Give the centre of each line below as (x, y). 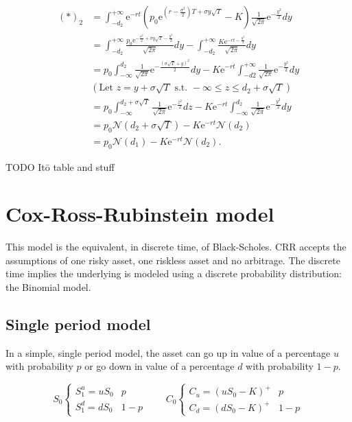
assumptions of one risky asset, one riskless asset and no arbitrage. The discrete (173, 260)
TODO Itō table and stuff (60, 166)
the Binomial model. (48, 287)
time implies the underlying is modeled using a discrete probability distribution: (174, 273)
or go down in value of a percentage (160, 366)
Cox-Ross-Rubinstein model (140, 214)
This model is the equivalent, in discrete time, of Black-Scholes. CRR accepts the (176, 247)
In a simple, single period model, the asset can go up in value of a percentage (168, 352)
